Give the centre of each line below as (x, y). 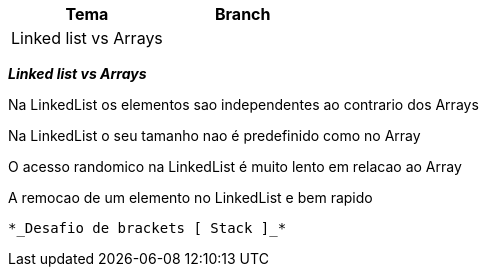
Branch (242, 14)
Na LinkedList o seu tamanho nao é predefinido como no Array (214, 135)
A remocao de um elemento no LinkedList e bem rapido (190, 197)
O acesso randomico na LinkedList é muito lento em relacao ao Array (235, 166)
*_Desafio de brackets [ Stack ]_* (147, 228)
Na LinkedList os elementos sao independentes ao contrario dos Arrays (243, 104)
